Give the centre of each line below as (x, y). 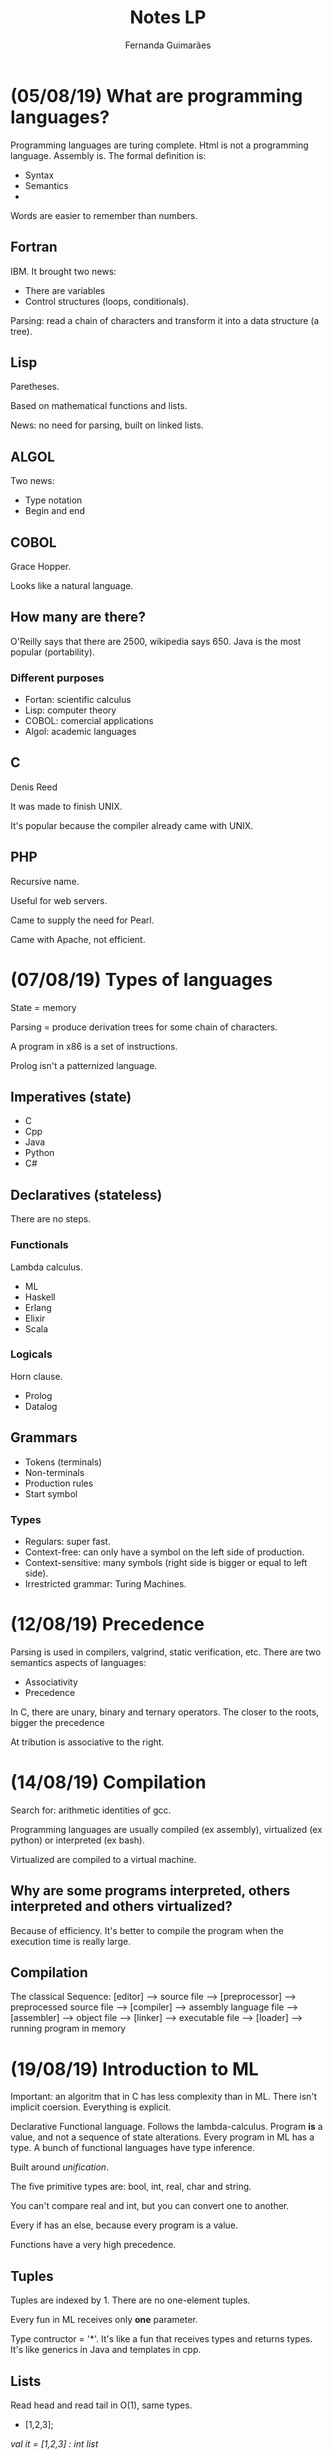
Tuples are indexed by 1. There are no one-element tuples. (130, 2300)
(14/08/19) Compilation (108, 1782)
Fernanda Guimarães (168, 45)
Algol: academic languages (80, 732)
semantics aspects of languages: (78, 1662)
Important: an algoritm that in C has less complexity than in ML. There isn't (164, 2097)
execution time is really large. (71, 1941)
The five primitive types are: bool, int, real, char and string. (131, 2187)
